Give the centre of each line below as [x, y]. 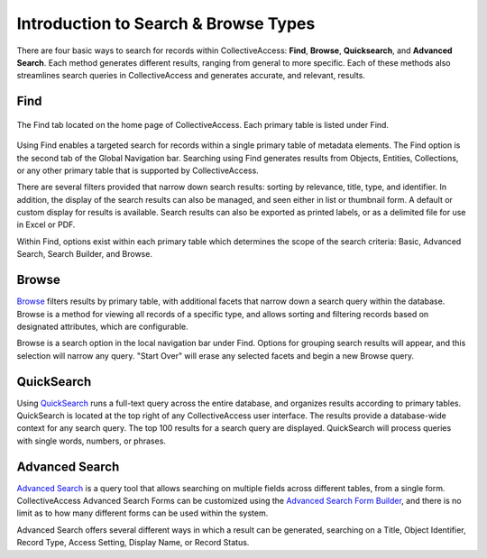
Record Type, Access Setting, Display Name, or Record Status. [133, 543]
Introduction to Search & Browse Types [166, 23]
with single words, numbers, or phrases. [92, 441]
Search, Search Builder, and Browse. [85, 254]
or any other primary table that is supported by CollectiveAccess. [138, 170]
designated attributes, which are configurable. [102, 326]
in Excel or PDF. [46, 224]
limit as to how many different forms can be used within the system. [142, 513]
